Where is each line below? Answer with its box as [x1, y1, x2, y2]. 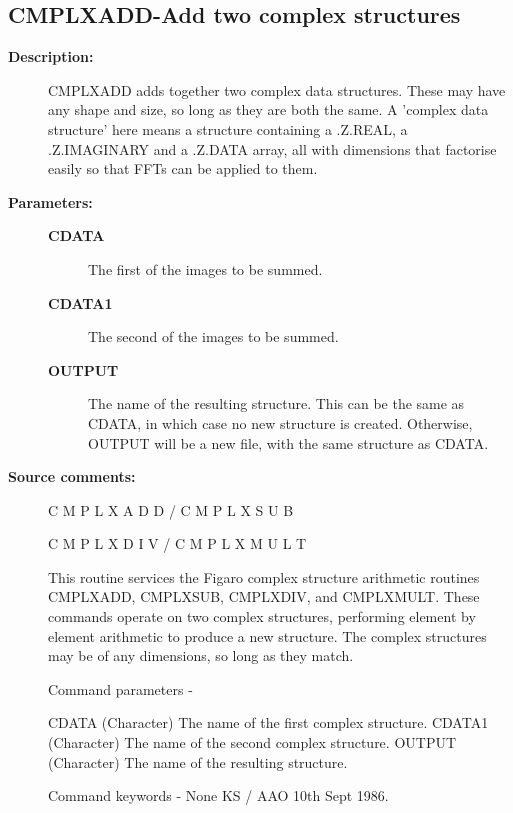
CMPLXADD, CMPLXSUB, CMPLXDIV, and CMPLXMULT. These [48, 586, 480, 607]
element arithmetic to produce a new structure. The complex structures [48, 625, 487, 646]
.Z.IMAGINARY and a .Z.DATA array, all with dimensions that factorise [48, 138, 497, 159]
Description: [8, 46, 94, 67]
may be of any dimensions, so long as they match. [48, 645, 354, 666]
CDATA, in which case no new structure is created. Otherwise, [88, 412, 473, 433]
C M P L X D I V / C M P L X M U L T [48, 533, 307, 554]
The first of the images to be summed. [88, 258, 323, 279]
